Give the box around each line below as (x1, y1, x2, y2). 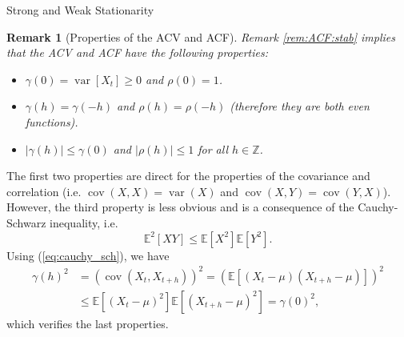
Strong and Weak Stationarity (6, 2, 154, 18)
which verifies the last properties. (6, 315, 169, 331)
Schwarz (6, 214, 46, 231)
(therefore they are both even (230, 98, 370, 114)
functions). (25, 113, 78, 130)
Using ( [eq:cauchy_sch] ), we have (6, 247, 170, 263)
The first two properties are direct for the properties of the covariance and (6, 167, 370, 184)
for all (198, 140, 229, 157)
